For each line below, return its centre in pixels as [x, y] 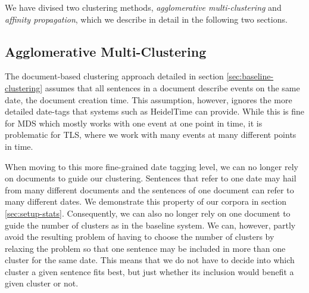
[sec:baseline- [250, 76]
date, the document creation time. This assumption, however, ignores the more [149, 99]
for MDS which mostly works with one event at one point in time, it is [134, 123]
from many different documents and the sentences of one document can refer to [149, 189]
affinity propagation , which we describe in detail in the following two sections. [146, 19]
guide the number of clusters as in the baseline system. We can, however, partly [150, 225]
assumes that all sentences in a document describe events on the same [172, 87]
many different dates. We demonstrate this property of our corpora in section [146, 201]
